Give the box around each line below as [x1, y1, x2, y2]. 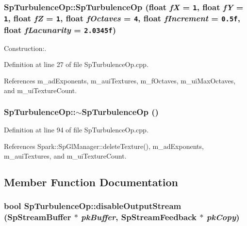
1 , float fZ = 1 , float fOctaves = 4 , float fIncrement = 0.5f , [4, 12, 240, 24]
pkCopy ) [206, 210, 240, 223]
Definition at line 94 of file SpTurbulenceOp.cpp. [4, 125, 148, 135]
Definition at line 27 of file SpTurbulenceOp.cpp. [4, 59, 148, 69]
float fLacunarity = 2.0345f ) [4, 23, 116, 35]
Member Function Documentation [4, 174, 179, 189]
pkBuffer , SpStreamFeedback [81, 210, 197, 223]
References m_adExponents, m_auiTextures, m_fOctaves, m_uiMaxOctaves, [4, 75, 236, 85]
